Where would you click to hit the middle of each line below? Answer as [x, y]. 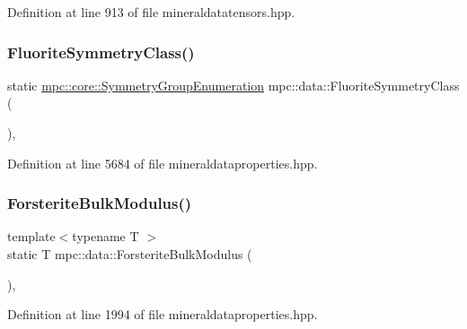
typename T [106, 236]
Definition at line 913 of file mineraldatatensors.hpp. [151, 12]
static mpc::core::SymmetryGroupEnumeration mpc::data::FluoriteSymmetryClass [233, 85]
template [31, 236]
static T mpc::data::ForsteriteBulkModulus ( [130, 254]
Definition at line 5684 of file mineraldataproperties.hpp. [163, 163]
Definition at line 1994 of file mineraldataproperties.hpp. [163, 314]
